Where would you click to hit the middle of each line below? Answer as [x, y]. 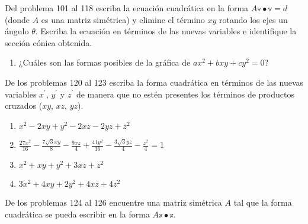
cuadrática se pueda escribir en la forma [77, 214]
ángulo [17, 31]
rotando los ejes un [254, 19]
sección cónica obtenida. [49, 42]
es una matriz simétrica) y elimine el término [123, 19]
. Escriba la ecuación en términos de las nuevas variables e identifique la [166, 31]
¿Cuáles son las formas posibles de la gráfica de [105, 62]
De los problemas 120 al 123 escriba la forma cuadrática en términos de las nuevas [154, 82]
